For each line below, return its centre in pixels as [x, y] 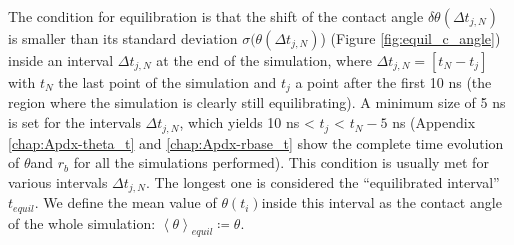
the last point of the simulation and [167, 82]
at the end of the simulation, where [264, 60]
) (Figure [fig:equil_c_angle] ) [410, 38]
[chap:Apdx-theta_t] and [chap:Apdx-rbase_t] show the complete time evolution [256, 142]
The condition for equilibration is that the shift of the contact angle [216, 16]
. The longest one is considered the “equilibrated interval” [322, 181]
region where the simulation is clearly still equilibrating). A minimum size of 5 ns [257, 102]
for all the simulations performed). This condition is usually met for [281, 162]
